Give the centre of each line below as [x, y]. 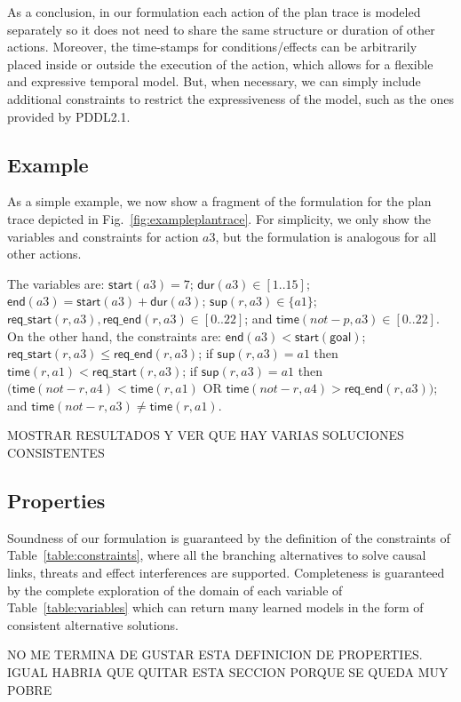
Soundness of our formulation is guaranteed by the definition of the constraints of [229, 537]
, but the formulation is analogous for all [326, 236]
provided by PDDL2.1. [69, 116]
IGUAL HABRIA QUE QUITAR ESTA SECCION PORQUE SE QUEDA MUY [228, 672]
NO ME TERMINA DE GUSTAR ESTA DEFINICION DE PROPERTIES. [215, 654]
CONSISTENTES [56, 453]
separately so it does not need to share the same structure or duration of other [221, 29]
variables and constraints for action [103, 236]
